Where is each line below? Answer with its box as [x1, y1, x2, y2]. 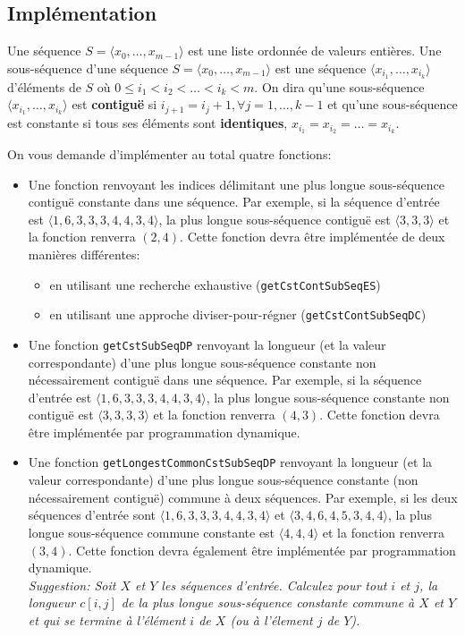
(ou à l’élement [230, 610, 313, 629]
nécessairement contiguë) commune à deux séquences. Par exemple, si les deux [28, 488, 458, 506]
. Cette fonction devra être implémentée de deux [180, 227, 445, 246]
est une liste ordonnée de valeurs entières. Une [188, 41, 442, 60]
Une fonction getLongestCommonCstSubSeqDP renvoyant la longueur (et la [28, 453, 433, 471]
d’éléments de [7, 77, 81, 96]
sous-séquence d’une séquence [7, 58, 168, 77]
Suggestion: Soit [28, 575, 116, 594]
